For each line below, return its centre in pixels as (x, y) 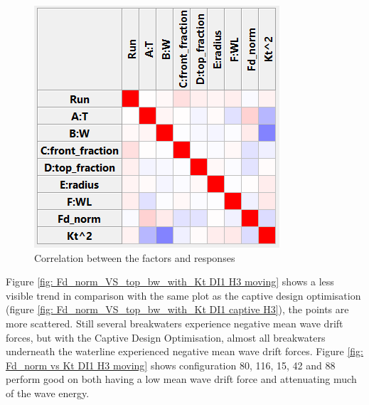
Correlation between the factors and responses (135, 257)
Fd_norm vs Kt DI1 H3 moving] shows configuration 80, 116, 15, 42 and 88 (171, 365)
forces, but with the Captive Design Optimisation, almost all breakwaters (166, 337)
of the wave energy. (48, 393)
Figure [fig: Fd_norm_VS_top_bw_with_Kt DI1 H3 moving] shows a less (170, 282)
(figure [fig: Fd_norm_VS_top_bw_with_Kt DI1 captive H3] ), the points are (177, 309)
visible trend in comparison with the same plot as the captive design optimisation (183, 295)
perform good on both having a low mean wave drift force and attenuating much (181, 379)
